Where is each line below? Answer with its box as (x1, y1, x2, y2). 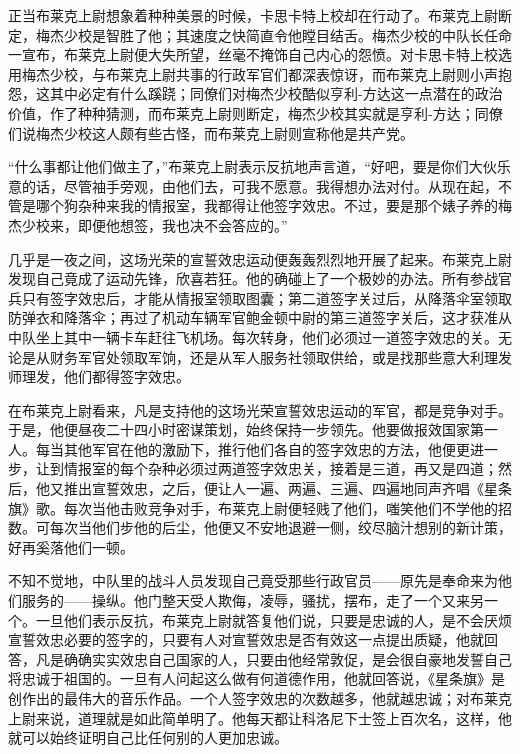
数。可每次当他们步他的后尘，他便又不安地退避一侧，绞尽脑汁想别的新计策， (8, 517, 512, 538)
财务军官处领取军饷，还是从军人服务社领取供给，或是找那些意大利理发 (49, 346, 512, 367)
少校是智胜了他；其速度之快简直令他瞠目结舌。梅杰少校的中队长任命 (63, 24, 512, 45)
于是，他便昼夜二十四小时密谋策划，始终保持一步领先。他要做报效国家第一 (8, 419, 498, 440)
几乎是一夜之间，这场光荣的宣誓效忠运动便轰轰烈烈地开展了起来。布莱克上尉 (8, 248, 512, 269)
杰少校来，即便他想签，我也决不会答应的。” (8, 214, 288, 235)
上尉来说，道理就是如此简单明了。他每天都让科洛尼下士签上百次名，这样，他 (8, 707, 512, 728)
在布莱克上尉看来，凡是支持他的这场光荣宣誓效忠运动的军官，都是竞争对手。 (8, 399, 512, 420)
